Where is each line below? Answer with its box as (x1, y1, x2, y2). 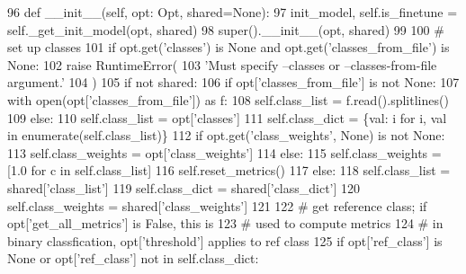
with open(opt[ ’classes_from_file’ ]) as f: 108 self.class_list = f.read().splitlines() (7, 90, 449, 109)
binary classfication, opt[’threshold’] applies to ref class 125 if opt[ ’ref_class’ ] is (7, 231, 443, 250)
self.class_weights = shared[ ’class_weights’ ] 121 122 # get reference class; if (7, 196, 427, 215)
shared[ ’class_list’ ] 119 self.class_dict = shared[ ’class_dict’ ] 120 (7, 178, 361, 197)
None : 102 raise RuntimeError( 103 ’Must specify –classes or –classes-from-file (7, 55, 437, 74)
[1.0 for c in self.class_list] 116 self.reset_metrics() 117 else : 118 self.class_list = (7, 161, 451, 180)
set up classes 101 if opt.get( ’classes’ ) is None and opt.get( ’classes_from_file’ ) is (7, 38, 450, 57)
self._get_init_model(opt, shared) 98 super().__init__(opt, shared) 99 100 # (7, 20, 444, 39)
